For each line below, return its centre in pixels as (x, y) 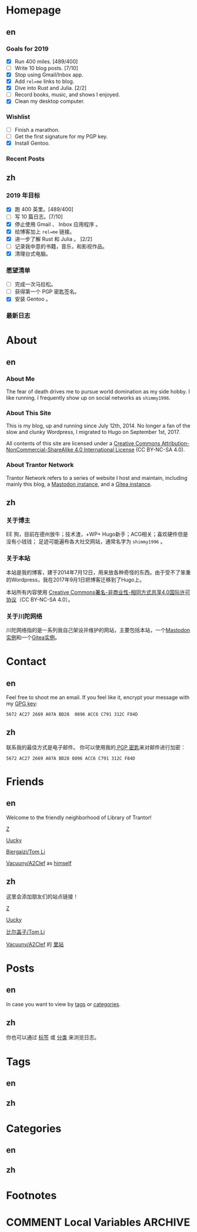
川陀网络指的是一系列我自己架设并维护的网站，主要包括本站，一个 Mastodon (98, 630)
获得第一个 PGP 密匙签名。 (47, 292)
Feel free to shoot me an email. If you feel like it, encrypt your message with (98, 697)
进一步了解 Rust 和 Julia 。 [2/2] (53, 239)
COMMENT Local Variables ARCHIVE (98, 1222)
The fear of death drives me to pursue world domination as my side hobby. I (98, 392)
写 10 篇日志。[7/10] (39, 217)
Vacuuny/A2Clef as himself (39, 863)
